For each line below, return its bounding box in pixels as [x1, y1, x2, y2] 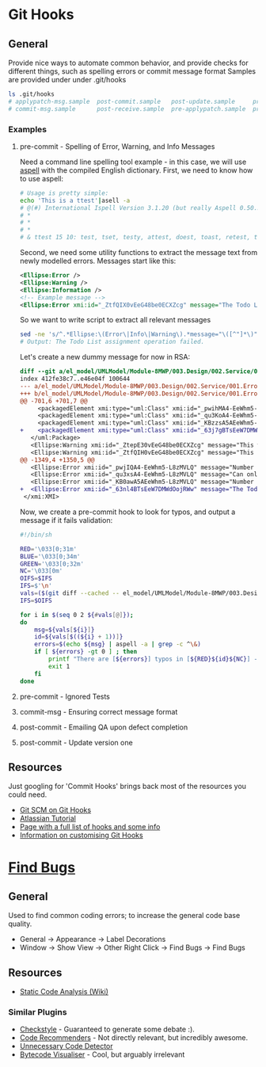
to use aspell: [19, 173, 64, 183]
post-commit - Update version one [19, 737, 133, 747]
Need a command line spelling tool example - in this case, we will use [19, 157, 247, 166]
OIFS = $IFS [19, 574, 53, 583]
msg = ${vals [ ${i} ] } [34, 626, 95, 634]
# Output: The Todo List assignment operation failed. [19, 338, 205, 346]
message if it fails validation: [19, 515, 113, 524]
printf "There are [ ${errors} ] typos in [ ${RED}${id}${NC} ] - [48, 655, 258, 663]
